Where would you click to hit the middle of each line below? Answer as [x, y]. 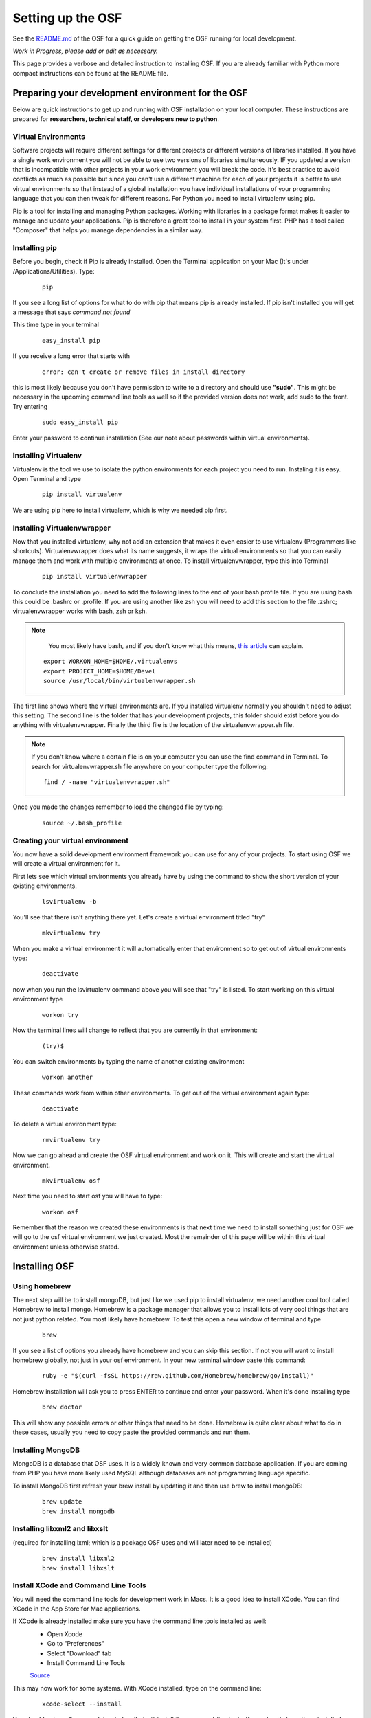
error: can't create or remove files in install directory [144, 372]
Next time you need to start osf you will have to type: [88, 1196]
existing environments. [45, 886]
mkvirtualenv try [71, 933]
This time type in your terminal [56, 325]
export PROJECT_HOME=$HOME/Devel [100, 671]
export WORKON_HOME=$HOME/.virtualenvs [111, 662]
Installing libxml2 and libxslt [60, 1529]
